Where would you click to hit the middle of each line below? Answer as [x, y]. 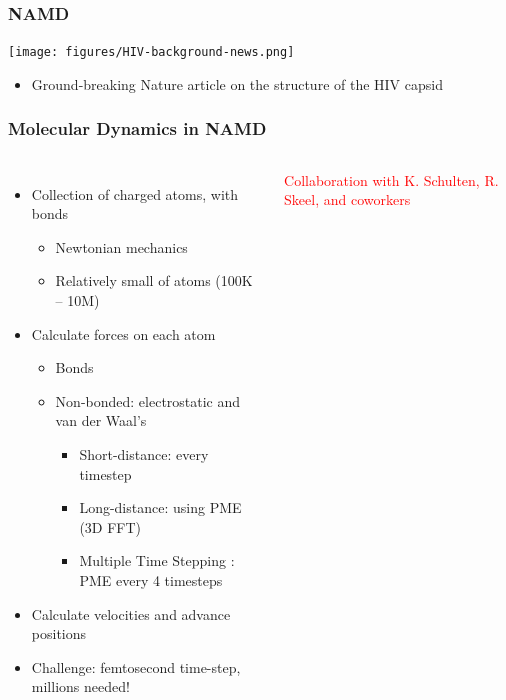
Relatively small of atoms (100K [154, 280]
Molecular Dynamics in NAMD [137, 128]
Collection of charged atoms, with [135, 193]
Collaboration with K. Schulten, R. [391, 179]
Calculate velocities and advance [131, 613]
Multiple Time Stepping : [157, 560]
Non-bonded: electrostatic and [148, 400]
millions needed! [80, 686]
